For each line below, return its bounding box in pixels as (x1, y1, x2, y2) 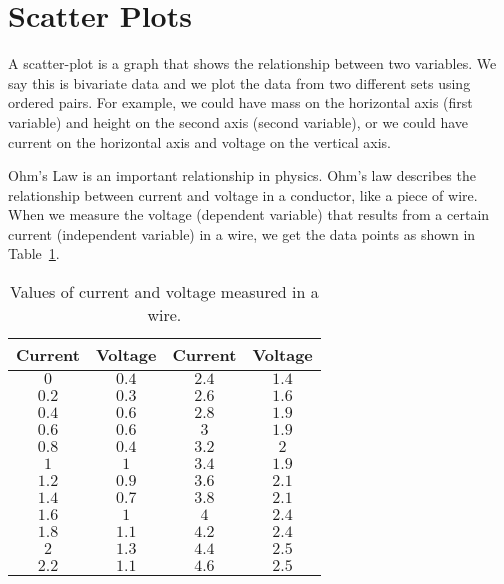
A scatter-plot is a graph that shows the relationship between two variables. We (8, 53, 497, 74)
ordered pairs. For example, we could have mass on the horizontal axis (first (8, 92, 473, 113)
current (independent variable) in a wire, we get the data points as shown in (8, 223, 476, 244)
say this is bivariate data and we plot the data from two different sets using (8, 72, 471, 93)
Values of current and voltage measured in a (10, 280, 319, 304)
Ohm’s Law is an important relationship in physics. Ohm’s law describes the (8, 165, 476, 186)
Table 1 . (8, 243, 60, 264)
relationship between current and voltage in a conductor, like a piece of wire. (8, 184, 478, 205)
